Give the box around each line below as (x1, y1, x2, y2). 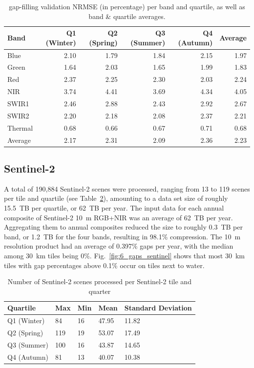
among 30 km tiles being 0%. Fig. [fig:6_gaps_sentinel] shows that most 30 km (4, 250, 245, 260)
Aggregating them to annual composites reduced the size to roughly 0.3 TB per (4, 222, 243, 232)
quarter (88, 286, 111, 296)
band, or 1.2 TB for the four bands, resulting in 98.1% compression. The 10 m (4, 231, 241, 241)
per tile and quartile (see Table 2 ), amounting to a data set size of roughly (4, 193, 228, 203)
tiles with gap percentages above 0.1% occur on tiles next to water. (4, 260, 205, 270)
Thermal (7, 122, 33, 133)
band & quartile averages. (88, 11, 166, 21)
